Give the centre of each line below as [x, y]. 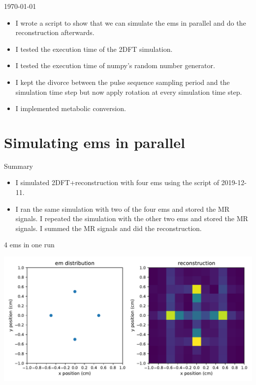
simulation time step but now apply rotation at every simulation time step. [129, 92]
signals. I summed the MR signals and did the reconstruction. [109, 228]
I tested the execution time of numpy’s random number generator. [115, 65]
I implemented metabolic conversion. [71, 108]
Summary [18, 166]
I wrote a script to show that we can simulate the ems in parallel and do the [131, 22]
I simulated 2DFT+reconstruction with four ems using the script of [117, 182]
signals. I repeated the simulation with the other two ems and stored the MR [132, 218]
